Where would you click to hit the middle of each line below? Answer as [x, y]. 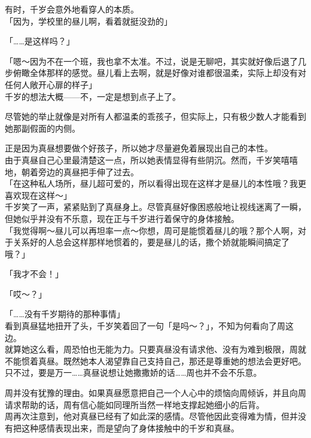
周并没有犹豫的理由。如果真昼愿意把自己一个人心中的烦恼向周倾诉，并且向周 [155, 393]
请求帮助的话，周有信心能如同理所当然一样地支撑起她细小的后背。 [135, 404]
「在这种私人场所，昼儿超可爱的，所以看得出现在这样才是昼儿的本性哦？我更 [155, 183]
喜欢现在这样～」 [38, 195]
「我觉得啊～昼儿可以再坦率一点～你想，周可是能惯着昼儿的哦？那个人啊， [151, 230]
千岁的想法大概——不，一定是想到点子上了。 [93, 96]
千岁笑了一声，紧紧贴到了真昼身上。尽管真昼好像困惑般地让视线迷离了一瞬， [155, 207]
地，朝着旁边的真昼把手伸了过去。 [72, 171]
